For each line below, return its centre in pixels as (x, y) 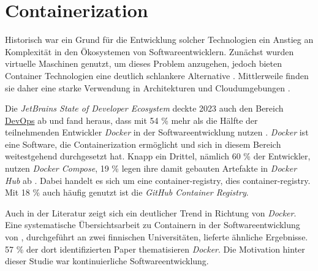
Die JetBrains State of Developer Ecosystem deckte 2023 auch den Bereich (144, 108)
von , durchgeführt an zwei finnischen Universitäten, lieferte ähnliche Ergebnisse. (157, 237)
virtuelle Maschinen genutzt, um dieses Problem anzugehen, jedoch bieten (144, 63)
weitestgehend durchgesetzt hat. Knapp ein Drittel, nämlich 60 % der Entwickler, (158, 156)
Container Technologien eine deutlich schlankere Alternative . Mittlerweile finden (157, 75)
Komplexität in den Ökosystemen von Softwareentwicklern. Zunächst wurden (150, 51)
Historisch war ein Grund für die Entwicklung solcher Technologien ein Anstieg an (159, 40)
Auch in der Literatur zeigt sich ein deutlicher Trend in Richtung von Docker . (151, 212)
